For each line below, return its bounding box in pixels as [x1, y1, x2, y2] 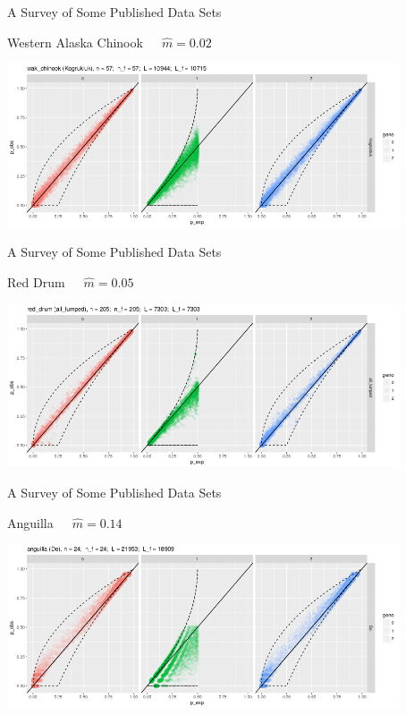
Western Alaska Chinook [7, 32, 143, 51]
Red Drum [7, 273, 65, 292]
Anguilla [7, 513, 54, 532]
